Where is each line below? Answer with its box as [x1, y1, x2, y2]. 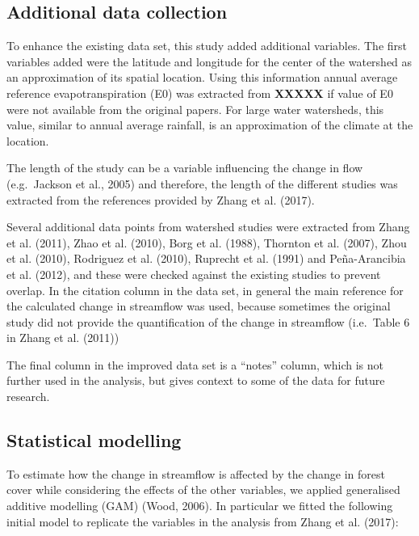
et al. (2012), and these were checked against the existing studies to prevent [6, 265, 381, 282]
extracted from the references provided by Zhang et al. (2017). [6, 191, 315, 208]
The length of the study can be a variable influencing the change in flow [6, 159, 363, 176]
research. [6, 388, 50, 405]
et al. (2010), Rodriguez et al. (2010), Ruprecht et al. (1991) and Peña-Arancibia [6, 250, 406, 267]
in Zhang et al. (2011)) [6, 329, 119, 346]
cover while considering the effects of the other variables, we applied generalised [6, 481, 400, 498]
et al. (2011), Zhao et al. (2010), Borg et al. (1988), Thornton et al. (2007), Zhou [6, 234, 407, 251]
